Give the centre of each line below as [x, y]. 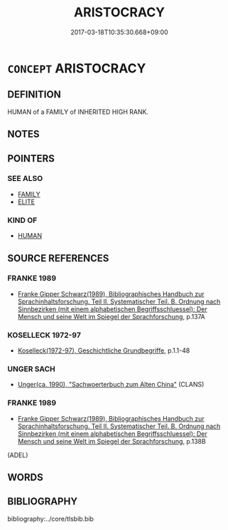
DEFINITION [34, 94]
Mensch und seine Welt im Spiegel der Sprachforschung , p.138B [112, 441]
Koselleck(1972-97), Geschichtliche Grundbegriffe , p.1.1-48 [104, 350]
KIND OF [22, 220]
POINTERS [31, 159]
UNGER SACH [31, 369]
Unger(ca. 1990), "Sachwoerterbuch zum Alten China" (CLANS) [111, 385]
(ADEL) [18, 455]
